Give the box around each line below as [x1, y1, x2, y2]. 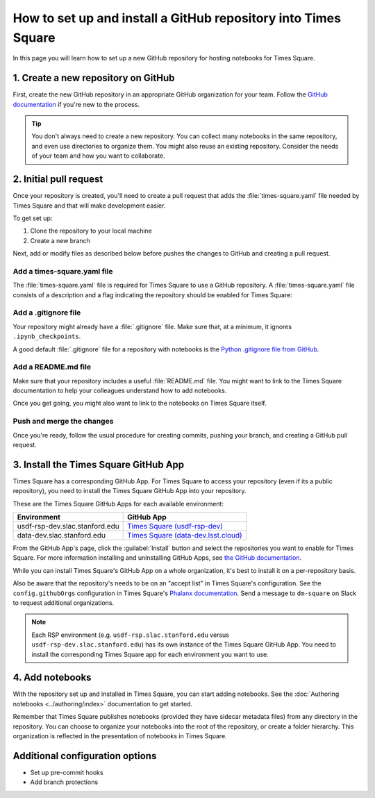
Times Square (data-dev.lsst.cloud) [127, 531, 242, 540]
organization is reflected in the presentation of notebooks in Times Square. [12, 732, 227, 740]
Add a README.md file [12, 362, 92, 372]
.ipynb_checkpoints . [12, 332, 81, 340]
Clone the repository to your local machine [30, 226, 153, 235]
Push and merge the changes [12, 417, 114, 426]
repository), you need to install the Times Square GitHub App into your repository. [12, 487, 247, 495]
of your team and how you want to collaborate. [31, 151, 166, 160]
